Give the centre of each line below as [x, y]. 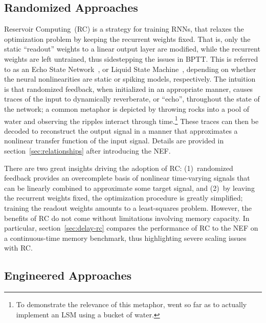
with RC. [18, 248]
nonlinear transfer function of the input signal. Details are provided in [114, 141]
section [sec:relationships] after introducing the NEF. [87, 150]
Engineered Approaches [68, 275]
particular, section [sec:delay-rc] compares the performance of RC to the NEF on [131, 228]
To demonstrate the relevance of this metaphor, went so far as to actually [131, 304]
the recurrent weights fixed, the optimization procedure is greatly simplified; [124, 198]
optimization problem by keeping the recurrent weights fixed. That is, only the [127, 39]
